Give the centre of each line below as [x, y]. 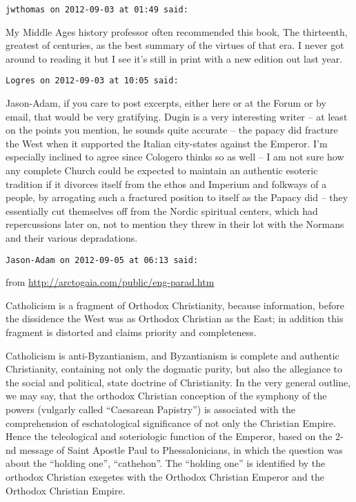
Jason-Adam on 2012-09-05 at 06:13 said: [102, 260]
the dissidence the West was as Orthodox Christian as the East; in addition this [175, 318]
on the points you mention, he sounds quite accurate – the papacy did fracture [172, 130]
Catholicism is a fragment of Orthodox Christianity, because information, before [175, 305]
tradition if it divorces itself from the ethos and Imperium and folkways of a [166, 184]
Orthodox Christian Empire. [66, 490]
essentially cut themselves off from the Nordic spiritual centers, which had [162, 210]
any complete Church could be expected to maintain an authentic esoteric [162, 170]
